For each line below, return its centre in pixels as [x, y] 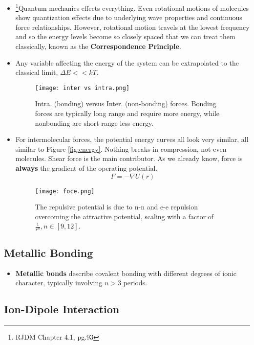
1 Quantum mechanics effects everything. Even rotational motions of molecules [132, 7]
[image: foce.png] [65, 191]
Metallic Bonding [49, 252]
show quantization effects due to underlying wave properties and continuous [129, 17]
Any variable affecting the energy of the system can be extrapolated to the [127, 62]
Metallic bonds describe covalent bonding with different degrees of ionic [126, 273]
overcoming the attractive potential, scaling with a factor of [124, 216]
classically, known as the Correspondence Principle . [98, 46]
